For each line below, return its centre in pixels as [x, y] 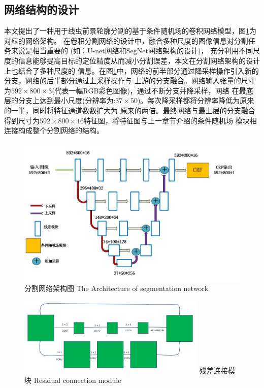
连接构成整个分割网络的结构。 [54, 130]
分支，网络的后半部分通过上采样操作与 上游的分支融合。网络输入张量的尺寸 [130, 80]
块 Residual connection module [73, 380]
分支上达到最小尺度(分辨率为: [67, 100]
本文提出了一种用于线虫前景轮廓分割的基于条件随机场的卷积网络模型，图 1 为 [130, 31]
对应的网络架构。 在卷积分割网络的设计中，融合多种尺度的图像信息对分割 [126, 40]
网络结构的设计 [41, 9]
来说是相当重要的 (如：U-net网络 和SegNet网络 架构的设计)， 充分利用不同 [132, 51]
